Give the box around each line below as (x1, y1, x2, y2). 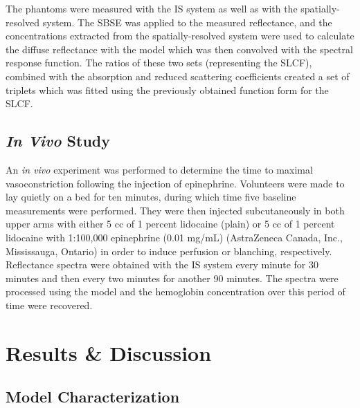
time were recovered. (6, 297, 93, 312)
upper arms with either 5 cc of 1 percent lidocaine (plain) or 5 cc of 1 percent (6, 216, 335, 231)
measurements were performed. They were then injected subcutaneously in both (6, 203, 345, 217)
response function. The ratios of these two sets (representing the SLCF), (6, 55, 312, 70)
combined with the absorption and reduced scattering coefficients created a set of (6, 68, 350, 83)
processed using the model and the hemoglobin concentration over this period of (6, 284, 345, 299)
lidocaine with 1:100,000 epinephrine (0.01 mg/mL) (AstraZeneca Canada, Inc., (6, 230, 343, 244)
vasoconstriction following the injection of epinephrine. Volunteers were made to (6, 176, 345, 190)
